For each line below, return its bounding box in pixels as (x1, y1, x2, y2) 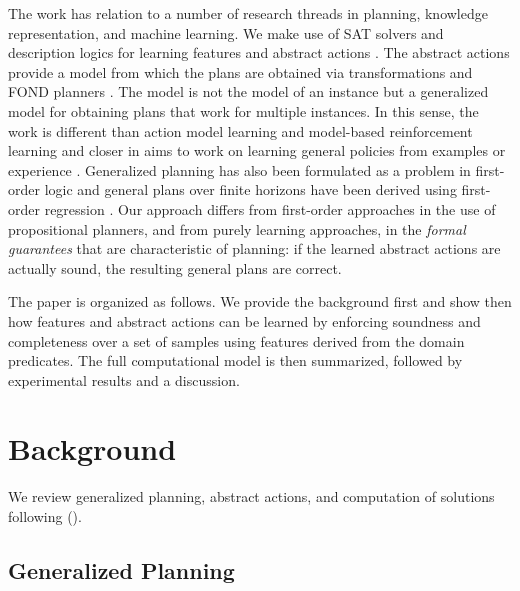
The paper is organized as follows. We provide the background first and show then (8, 291, 512, 312)
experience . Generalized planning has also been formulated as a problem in (8, 159, 471, 180)
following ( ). (8, 506, 82, 526)
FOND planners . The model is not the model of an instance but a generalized (8, 81, 489, 102)
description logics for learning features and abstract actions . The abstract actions (8, 42, 510, 63)
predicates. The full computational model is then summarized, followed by (8, 350, 463, 371)
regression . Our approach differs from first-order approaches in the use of (44, 198, 496, 219)
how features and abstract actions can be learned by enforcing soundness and (8, 310, 481, 331)
